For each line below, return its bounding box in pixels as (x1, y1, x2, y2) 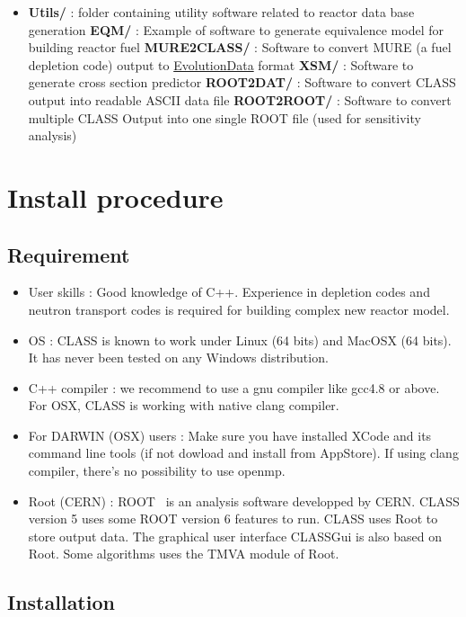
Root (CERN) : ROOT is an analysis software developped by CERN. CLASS (28, 491, 460, 510)
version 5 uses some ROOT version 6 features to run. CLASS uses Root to (28, 509, 438, 528)
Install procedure (7, 178, 224, 215)
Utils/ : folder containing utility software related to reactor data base (28, 3, 415, 21)
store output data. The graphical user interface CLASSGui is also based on (28, 526, 442, 545)
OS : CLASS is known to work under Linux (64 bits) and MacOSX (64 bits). (28, 330, 452, 349)
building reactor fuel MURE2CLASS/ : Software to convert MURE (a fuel (28, 38, 452, 57)
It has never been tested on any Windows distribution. (28, 348, 329, 367)
